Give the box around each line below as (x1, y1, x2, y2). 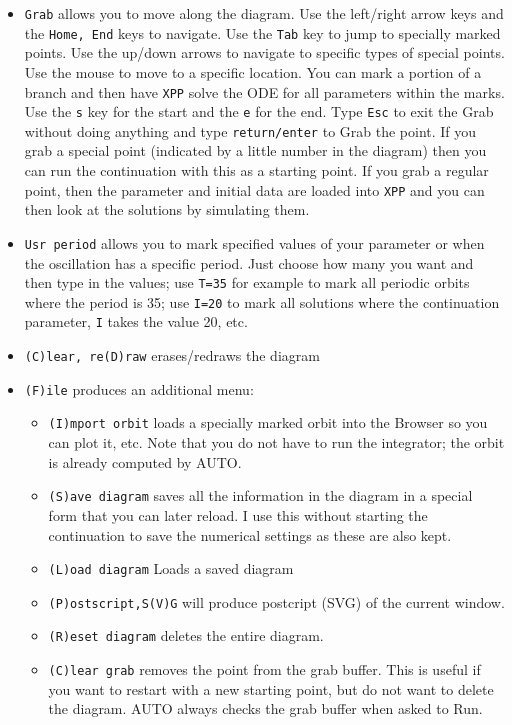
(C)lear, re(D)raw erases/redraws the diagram (24, 345, 320, 366)
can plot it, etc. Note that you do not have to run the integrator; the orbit (48, 432, 505, 453)
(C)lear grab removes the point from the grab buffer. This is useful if (48, 659, 481, 680)
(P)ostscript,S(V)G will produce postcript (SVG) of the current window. (48, 591, 505, 612)
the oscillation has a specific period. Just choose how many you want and (24, 252, 474, 273)
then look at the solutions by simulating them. (24, 199, 310, 220)
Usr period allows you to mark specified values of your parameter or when (24, 232, 485, 253)
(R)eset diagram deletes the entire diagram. (48, 625, 324, 646)
